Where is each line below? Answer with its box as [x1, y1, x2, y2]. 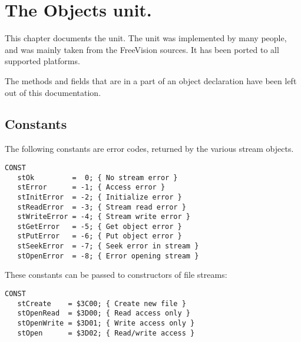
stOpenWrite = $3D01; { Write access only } [17, 319, 195, 328]
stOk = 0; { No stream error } [17, 173, 178, 182]
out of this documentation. [5, 86, 101, 98]
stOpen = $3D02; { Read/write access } [17, 328, 195, 337]
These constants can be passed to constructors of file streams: [5, 268, 227, 281]
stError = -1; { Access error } [17, 183, 166, 192]
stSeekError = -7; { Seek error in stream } [17, 242, 199, 251]
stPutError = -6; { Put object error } [17, 232, 182, 241]
